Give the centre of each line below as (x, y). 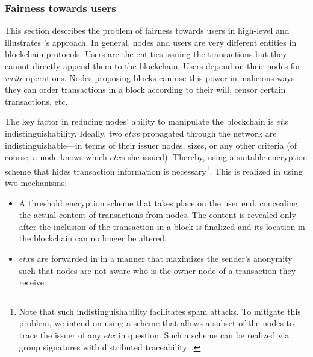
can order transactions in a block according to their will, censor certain (155, 89)
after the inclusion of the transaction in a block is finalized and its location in (162, 226)
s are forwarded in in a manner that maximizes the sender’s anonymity (162, 258)
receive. (33, 282)
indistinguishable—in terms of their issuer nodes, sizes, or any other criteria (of (151, 145)
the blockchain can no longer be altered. (93, 238)
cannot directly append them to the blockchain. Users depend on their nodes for (153, 66)
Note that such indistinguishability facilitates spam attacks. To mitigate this (160, 311)
